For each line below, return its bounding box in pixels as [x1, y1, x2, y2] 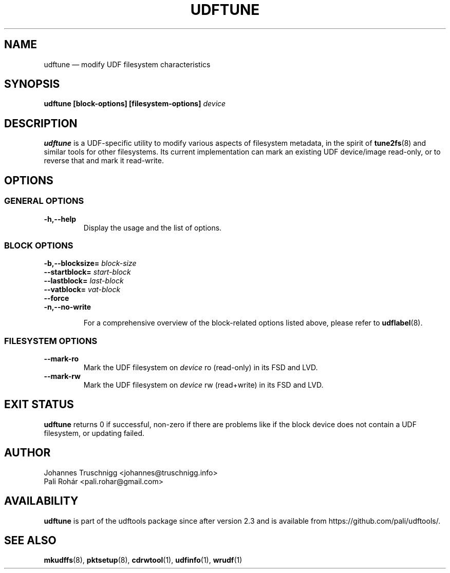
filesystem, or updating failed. [44, 428, 145, 437]
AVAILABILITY [4, 494, 79, 508]
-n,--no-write [44, 302, 91, 312]
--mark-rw [44, 372, 81, 380]
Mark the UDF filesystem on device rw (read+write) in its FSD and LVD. [83, 380, 324, 389]
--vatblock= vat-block [44, 285, 121, 294]
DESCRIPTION [4, 117, 78, 130]
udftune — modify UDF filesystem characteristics [44, 60, 211, 69]
